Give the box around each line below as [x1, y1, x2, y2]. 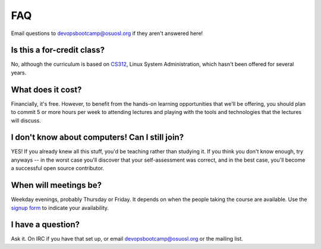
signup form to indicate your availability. [11, 204, 109, 211]
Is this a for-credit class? [11, 45, 105, 55]
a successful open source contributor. [11, 165, 104, 172]
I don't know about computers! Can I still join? [11, 133, 184, 143]
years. [11, 69, 27, 76]
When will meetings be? [11, 180, 102, 190]
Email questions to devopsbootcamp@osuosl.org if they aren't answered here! [11, 30, 203, 37]
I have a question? [11, 220, 80, 230]
